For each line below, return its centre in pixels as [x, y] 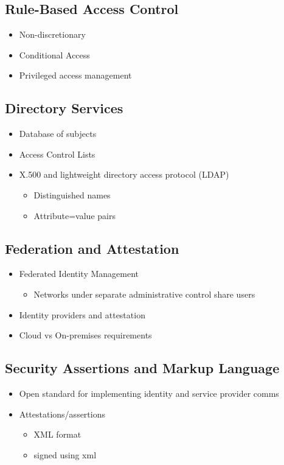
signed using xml [65, 454]
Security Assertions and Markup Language [142, 368]
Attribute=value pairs [74, 215]
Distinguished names [72, 194]
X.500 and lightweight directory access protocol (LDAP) [124, 174]
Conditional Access [54, 54]
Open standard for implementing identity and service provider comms [149, 393]
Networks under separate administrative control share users [144, 294]
